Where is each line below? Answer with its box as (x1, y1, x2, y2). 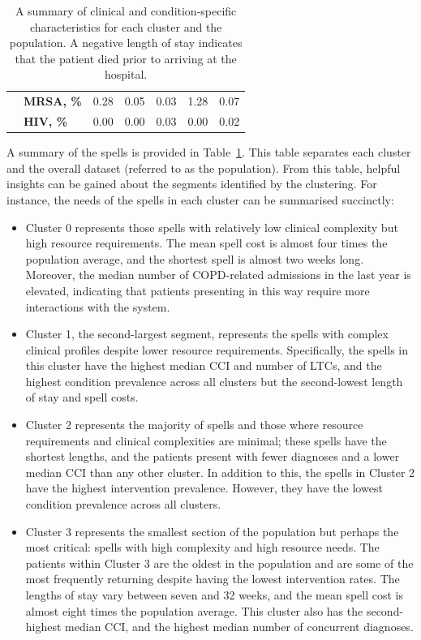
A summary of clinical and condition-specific (15, 2, 237, 19)
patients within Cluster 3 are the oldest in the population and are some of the (25, 554, 414, 571)
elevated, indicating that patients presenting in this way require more (25, 281, 370, 299)
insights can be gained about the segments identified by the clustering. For (6, 175, 377, 192)
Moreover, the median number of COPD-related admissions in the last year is (25, 266, 411, 283)
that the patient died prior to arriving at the (15, 49, 237, 67)
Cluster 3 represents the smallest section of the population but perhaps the (25, 522, 399, 539)
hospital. (105, 66, 148, 83)
